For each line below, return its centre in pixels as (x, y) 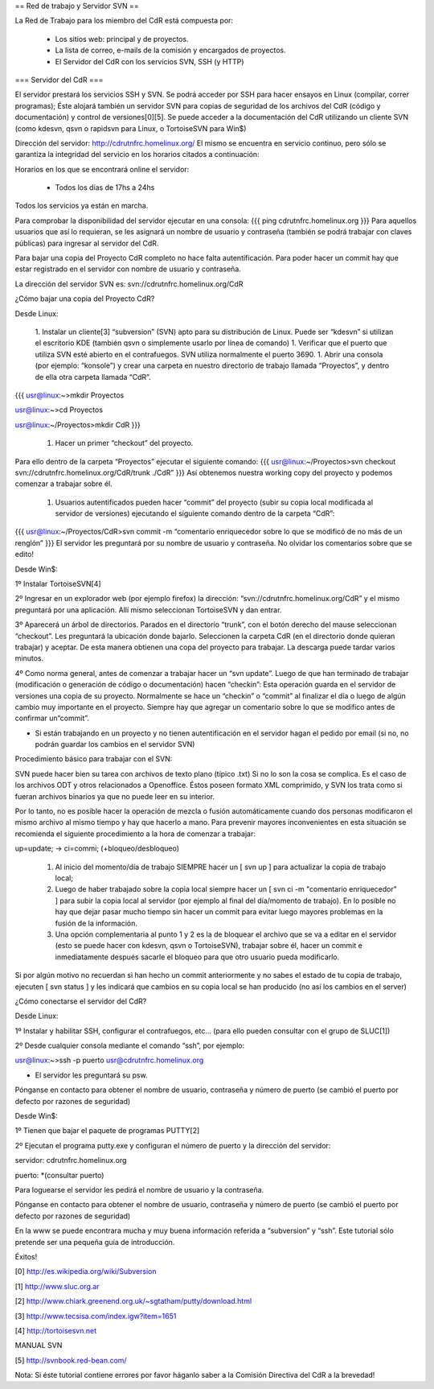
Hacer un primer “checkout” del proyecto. (124, 443)
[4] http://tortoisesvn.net (56, 1330)
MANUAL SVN (39, 1346)
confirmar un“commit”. (52, 718)
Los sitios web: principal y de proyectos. (122, 39)
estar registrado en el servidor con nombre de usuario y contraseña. (128, 269)
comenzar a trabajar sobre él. (63, 484)
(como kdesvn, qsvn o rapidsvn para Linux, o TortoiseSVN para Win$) (131, 128)
